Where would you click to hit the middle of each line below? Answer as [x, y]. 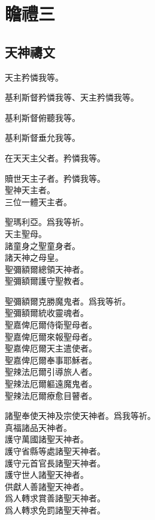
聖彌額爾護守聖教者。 [47, 281]
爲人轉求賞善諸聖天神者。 [55, 498]
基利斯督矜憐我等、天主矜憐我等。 [72, 97]
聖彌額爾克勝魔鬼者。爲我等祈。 [68, 301]
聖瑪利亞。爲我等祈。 [47, 222]
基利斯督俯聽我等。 [42, 117]
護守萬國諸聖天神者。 [47, 439]
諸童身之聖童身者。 [42, 245]
